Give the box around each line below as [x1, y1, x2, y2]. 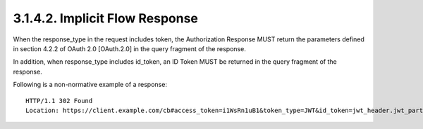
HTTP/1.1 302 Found [25, 97, 93, 104]
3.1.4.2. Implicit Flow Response [13, 11, 199, 26]
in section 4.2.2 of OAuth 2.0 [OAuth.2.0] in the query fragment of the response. [13, 44, 246, 53]
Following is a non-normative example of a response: [13, 81, 167, 89]
